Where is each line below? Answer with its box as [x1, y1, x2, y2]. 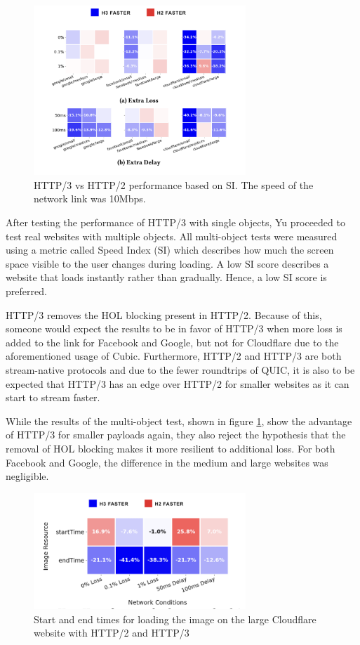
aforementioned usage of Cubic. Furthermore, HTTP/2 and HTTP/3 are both [6, 348, 342, 363]
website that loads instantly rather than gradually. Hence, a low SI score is [6, 270, 327, 285]
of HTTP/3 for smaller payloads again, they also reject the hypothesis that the [6, 427, 346, 442]
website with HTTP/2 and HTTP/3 [34, 625, 189, 640]
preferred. [6, 283, 47, 298]
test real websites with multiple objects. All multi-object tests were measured [6, 228, 338, 243]
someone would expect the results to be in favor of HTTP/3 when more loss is [6, 321, 342, 336]
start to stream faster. [6, 390, 100, 405]
